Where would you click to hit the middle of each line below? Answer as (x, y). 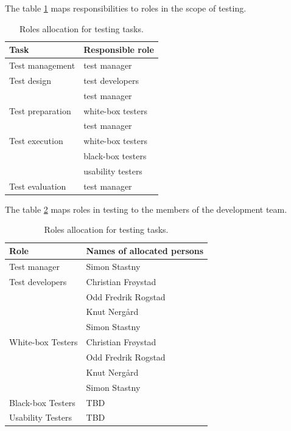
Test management (42, 65)
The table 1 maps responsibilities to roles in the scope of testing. (126, 8)
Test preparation (40, 110)
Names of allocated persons (145, 251)
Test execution (36, 141)
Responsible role (119, 50)
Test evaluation (38, 186)
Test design (30, 80)
